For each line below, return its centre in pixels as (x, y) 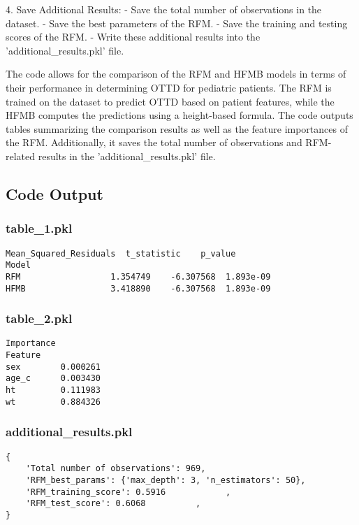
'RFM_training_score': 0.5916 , (128, 492)
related (21, 156)
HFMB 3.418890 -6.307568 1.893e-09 (138, 288)
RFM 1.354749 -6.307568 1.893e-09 (138, 276)
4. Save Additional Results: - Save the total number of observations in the (164, 9)
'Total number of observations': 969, (116, 469)
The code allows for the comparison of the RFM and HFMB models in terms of (176, 74)
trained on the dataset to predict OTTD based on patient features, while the (170, 101)
